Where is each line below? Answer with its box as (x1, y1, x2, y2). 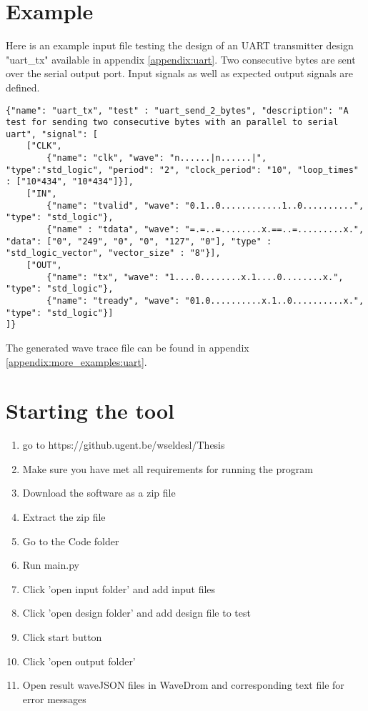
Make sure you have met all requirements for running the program (22, 461, 313, 476)
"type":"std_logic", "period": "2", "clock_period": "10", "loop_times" (6, 164, 359, 175)
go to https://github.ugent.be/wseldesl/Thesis (22, 437, 225, 452)
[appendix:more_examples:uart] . (6, 354, 147, 369)
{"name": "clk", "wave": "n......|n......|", (46, 153, 267, 164)
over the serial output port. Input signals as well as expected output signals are (6, 66, 354, 81)
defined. (6, 79, 40, 94)
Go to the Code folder (22, 533, 119, 548)
